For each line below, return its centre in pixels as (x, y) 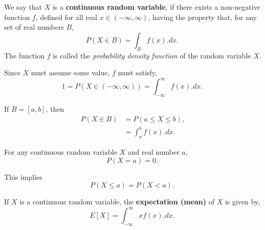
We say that (23, 7)
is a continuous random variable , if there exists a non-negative (156, 7)
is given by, (242, 202)
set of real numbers (34, 27)
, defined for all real (66, 17)
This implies (23, 176)
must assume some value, (70, 72)
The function (24, 55)
